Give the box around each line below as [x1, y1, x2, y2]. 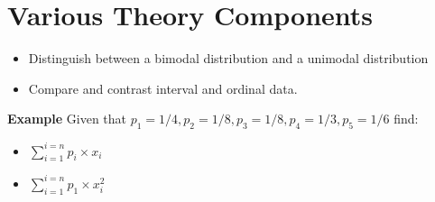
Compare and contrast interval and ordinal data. [28, 78, 298, 97]
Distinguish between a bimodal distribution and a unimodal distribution [28, 49, 429, 68]
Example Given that [7, 109, 127, 128]
